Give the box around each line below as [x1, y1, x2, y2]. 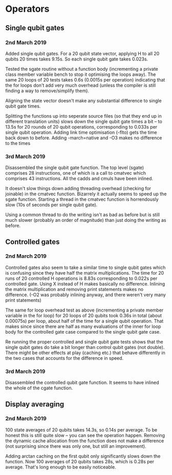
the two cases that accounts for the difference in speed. [5, 355, 124, 361]
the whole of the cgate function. [5, 385, 73, 391]
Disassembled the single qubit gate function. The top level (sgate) [5, 164, 144, 171]
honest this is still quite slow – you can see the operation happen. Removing [5, 432, 165, 438]
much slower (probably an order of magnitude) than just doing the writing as [5, 217, 166, 223]
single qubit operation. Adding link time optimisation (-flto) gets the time [5, 129, 157, 135]
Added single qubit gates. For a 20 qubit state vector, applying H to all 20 [5, 50, 160, 56]
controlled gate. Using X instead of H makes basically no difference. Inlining [5, 280, 165, 287]
